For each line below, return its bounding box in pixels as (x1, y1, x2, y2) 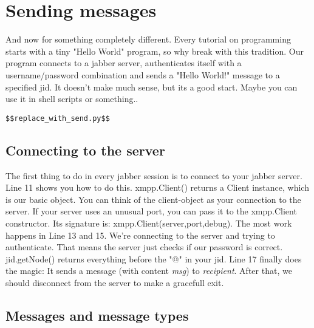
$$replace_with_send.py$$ (5, 114, 110, 123)
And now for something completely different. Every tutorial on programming (5, 33, 291, 46)
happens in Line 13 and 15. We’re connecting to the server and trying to (5, 228, 275, 241)
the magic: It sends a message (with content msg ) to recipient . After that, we (5, 264, 292, 277)
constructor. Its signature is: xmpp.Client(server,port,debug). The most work (5, 216, 292, 229)
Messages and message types (5, 306, 189, 324)
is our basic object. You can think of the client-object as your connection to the (5, 193, 301, 205)
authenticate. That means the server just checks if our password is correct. (5, 241, 283, 253)
